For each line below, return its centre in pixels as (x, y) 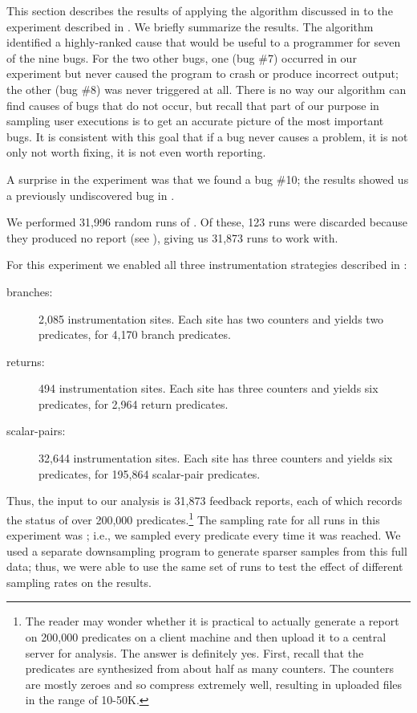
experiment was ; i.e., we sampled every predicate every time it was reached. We (204, 535)
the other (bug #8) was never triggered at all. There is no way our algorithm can (206, 89)
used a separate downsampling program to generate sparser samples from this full (207, 550)
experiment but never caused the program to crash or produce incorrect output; (202, 73)
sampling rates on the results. (79, 582)
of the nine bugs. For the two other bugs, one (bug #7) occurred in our (182, 57)
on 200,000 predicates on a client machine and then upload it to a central (206, 637)
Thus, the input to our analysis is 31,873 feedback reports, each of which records (204, 501)
